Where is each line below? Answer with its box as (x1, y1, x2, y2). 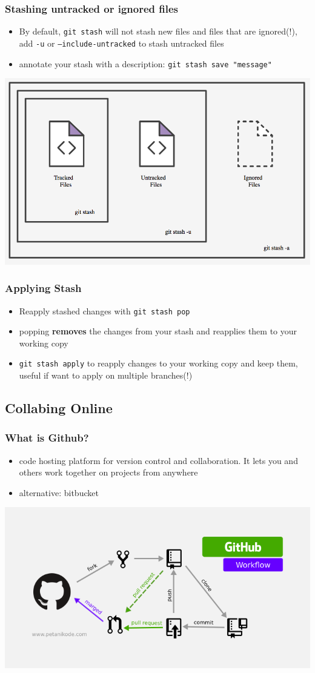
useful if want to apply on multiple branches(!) (19, 369, 193, 382)
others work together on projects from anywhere (19, 466, 198, 479)
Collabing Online (5, 399, 113, 417)
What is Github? (5, 430, 89, 445)
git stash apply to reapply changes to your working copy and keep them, (19, 357, 298, 370)
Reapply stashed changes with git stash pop (19, 304, 190, 317)
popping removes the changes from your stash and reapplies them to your (19, 325, 297, 337)
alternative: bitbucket (19, 486, 99, 499)
